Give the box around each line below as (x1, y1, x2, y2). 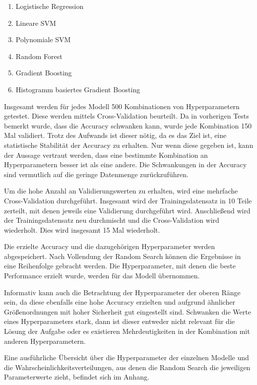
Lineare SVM (15, 17, 56, 28)
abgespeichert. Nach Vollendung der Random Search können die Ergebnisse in (4, 251, 241, 261)
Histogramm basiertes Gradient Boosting (15, 84, 140, 94)
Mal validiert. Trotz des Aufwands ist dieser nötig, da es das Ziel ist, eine (4, 130, 227, 140)
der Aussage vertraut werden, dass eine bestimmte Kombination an (4, 149, 208, 160)
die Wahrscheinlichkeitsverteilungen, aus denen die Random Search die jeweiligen (4, 362, 251, 372)
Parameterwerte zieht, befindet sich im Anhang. (4, 372, 149, 382)
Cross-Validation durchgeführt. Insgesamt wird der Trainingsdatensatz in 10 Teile (4, 195, 252, 205)
